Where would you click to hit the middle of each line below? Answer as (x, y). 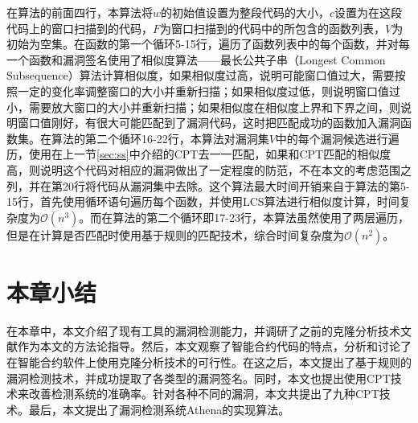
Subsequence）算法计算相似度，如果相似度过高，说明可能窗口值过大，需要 (201, 75)
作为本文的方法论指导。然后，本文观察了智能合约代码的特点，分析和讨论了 (214, 346)
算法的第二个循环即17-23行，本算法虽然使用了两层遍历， (261, 217)
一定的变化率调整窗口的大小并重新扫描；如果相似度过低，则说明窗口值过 (209, 90)
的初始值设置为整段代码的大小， (246, 12)
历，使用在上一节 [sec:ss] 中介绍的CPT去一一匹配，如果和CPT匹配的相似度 (199, 154)
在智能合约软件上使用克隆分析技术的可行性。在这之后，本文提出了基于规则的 (209, 362)
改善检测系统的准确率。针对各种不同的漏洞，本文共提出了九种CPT (204, 394)
